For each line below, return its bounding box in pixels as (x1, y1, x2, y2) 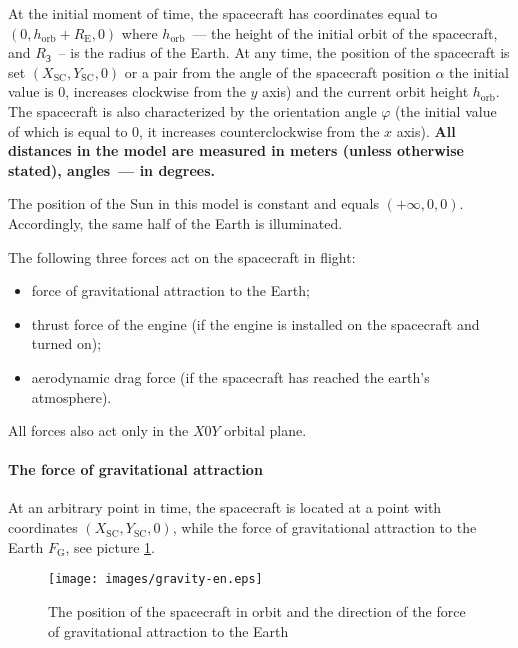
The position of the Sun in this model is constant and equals (8, 193, 380, 214)
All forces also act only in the (8, 420, 189, 441)
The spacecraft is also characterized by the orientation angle (8, 100, 377, 121)
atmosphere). (31, 386, 112, 407)
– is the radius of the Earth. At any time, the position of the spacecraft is (58, 42, 510, 63)
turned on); (31, 333, 102, 354)
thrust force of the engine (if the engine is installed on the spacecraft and (31, 313, 480, 334)
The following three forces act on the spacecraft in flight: (8, 246, 356, 267)
